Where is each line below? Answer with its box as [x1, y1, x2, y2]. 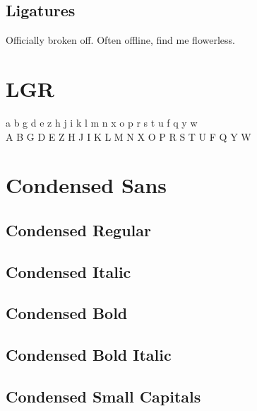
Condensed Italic [6, 260, 131, 282]
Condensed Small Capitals [6, 386, 201, 407]
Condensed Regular [6, 219, 151, 241]
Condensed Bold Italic [6, 344, 172, 366]
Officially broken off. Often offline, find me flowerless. [6, 33, 235, 47]
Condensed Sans [6, 170, 167, 199]
